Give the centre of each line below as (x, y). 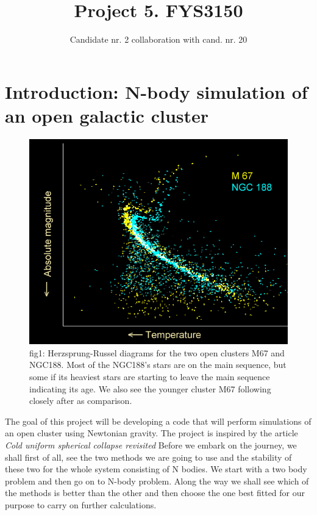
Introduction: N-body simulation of (156, 91)
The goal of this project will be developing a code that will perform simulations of (158, 421)
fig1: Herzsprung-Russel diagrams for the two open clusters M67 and (157, 352)
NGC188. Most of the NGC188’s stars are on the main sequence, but (158, 365)
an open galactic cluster (107, 115)
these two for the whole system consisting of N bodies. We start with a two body (156, 469)
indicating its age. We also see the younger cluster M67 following (150, 388)
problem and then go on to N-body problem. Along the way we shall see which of (157, 481)
